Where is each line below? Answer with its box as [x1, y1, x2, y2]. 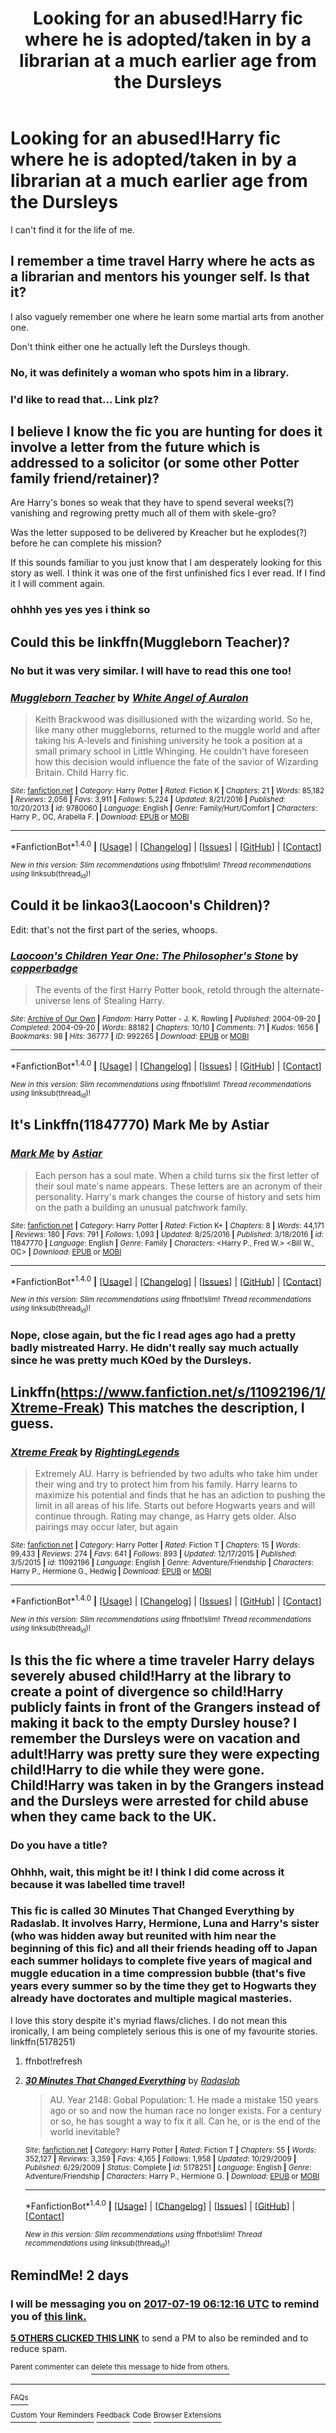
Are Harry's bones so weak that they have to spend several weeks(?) [10, 497, 295, 509]
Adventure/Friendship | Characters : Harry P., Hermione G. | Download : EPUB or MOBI [24, 2171, 320, 2181]
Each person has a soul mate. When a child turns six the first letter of [34, 1169, 320, 1181]
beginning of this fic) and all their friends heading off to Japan [10, 1942, 318, 1956]
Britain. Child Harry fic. [34, 766, 130, 778]
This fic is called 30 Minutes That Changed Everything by [10, 1904, 295, 1918]
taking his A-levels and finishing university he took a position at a [34, 734, 303, 746]
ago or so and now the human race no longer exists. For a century [49, 2104, 322, 2116]
